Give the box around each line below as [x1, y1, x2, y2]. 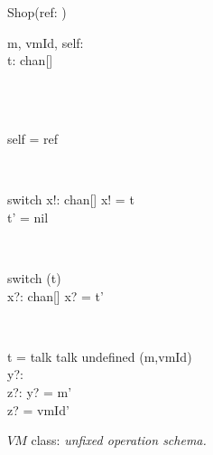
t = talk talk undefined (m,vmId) [7, 346, 192, 365]
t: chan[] [7, 51, 53, 70]
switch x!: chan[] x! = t [7, 190, 134, 209]
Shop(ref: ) [7, 3, 67, 21]
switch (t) [7, 268, 61, 287]
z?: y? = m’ [7, 382, 72, 401]
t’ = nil [7, 207, 49, 226]
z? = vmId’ [7, 400, 69, 419]
